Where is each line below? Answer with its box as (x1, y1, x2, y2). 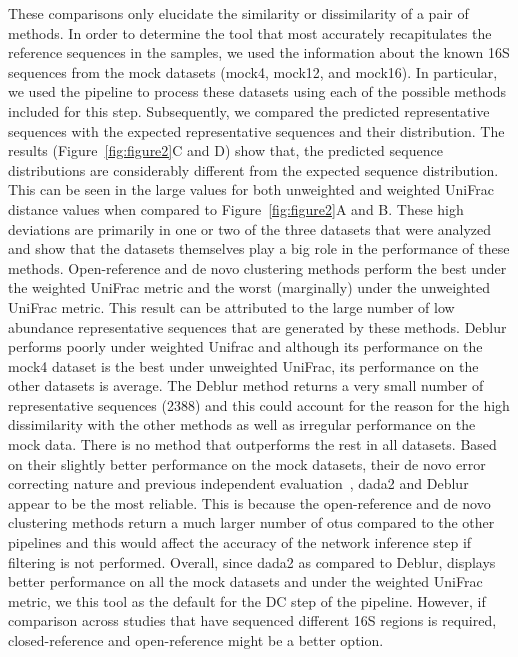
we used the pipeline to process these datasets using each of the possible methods (8, 81, 507, 102)
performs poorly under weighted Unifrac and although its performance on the (8, 336, 483, 357)
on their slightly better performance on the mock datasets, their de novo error (8, 453, 486, 474)
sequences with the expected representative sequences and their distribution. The (8, 120, 505, 141)
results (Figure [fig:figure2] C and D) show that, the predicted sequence (8, 140, 443, 161)
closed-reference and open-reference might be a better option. (8, 630, 384, 650)
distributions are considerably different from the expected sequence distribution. (8, 159, 499, 180)
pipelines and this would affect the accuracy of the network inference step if (8, 532, 472, 553)
